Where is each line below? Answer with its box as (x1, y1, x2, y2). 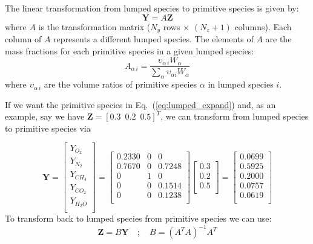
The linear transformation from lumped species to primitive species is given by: (5, 2, 299, 14)
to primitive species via (5, 121, 91, 134)
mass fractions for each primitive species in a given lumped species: (5, 44, 254, 57)
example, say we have (5, 110, 85, 123)
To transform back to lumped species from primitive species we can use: (5, 211, 272, 224)
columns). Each (234, 20, 292, 33)
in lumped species (208, 78, 274, 91)
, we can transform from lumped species (160, 110, 309, 123)
